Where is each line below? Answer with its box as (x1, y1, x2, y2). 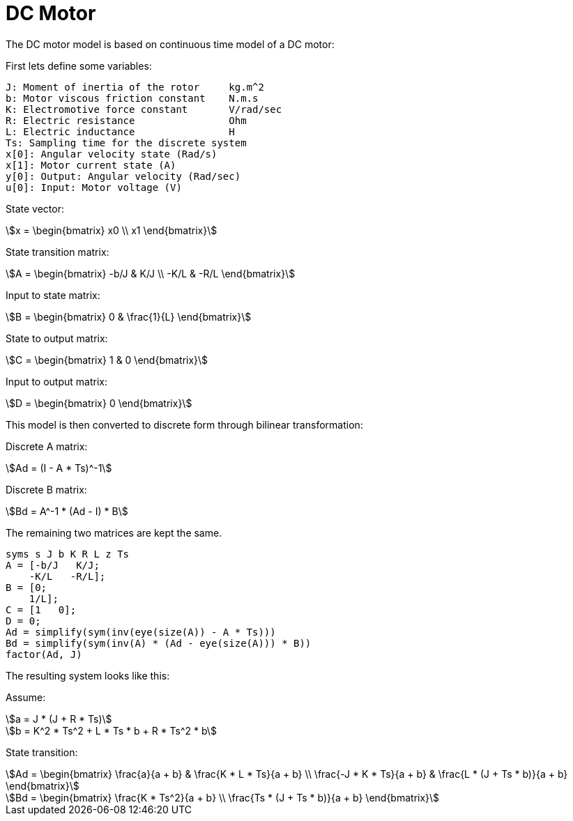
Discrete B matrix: (6, 483, 87, 496)
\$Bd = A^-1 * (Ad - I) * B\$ (6, 505, 128, 517)
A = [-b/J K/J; (6, 559, 100, 571)
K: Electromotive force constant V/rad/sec (6, 103, 282, 115)
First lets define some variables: (6, 59, 152, 72)
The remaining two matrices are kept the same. (6, 526, 222, 539)
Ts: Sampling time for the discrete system (6, 137, 247, 148)
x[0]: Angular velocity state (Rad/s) (6, 148, 217, 160)
